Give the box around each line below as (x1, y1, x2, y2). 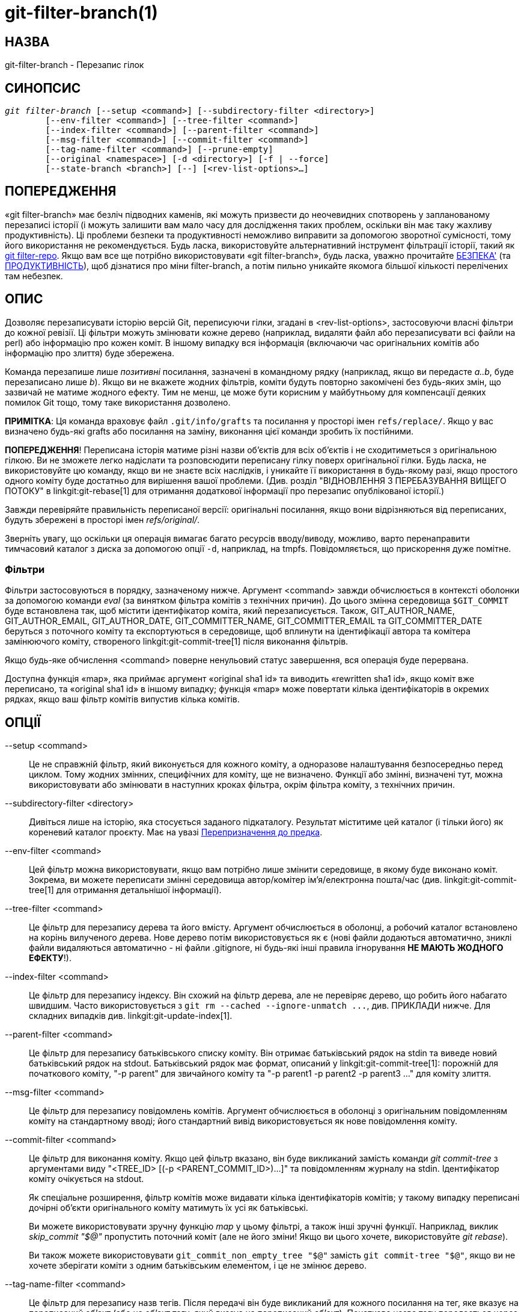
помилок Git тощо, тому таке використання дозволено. (5, 397, 231, 407)
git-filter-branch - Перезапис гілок (5, 60, 144, 70)
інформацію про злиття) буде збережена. (5, 347, 174, 358)
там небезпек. (5, 270, 63, 281)
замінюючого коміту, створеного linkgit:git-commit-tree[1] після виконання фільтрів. (5, 636, 349, 647)
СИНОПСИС (5, 80, 81, 96)
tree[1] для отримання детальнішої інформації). (29, 885, 222, 896)
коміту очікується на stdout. (29, 1174, 144, 1184)
